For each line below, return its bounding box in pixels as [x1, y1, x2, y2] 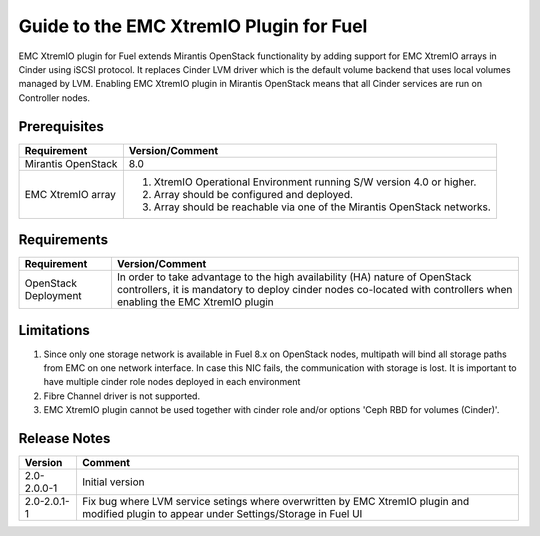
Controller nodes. [18, 91, 90, 104]
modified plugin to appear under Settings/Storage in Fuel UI [81, 507, 363, 521]
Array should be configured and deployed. [153, 187, 354, 201]
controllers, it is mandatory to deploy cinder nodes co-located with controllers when [116, 283, 513, 297]
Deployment [24, 289, 82, 303]
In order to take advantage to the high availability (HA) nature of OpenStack [116, 270, 472, 284]
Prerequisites [18, 118, 104, 135]
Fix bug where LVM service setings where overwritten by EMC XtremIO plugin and [81, 495, 470, 509]
